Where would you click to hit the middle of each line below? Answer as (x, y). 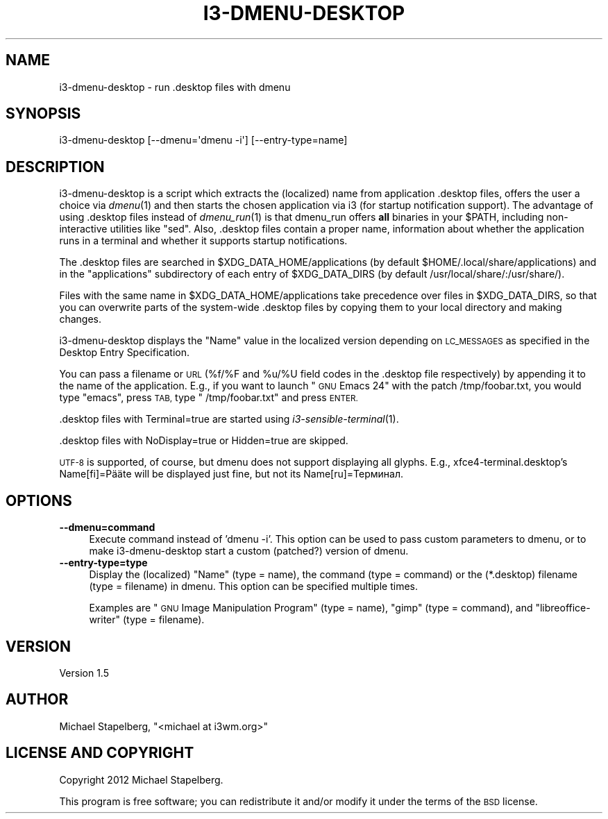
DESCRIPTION (55, 167)
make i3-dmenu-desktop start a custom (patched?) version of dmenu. (249, 551)
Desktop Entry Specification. (124, 353)
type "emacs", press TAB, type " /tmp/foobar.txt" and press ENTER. (209, 398)
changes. (80, 319)
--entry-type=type (103, 563)
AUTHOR (37, 700)
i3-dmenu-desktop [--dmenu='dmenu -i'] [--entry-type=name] (203, 140)
